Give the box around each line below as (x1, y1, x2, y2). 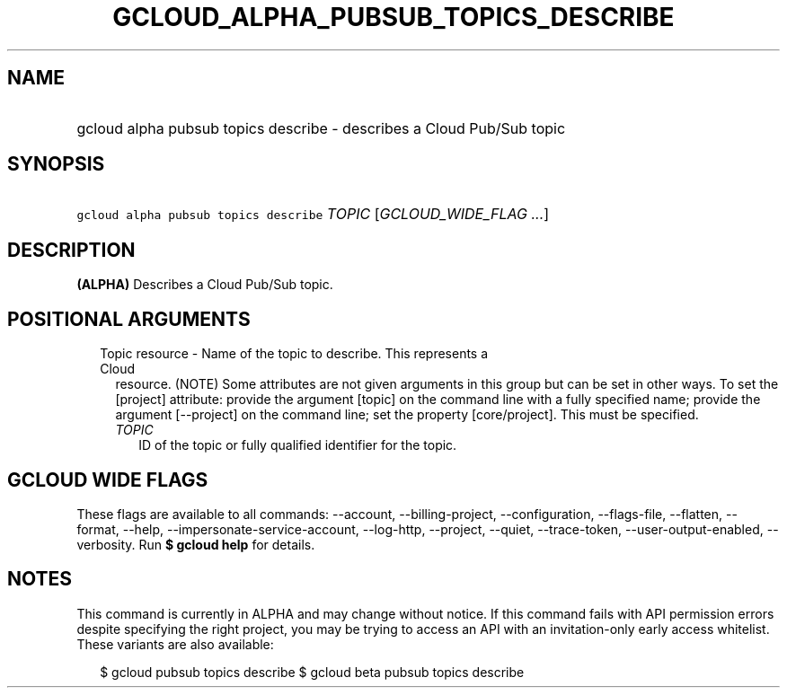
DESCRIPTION (7, 238, 136, 261)
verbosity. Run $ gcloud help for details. (76, 536, 315, 552)
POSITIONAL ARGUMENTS (7, 307, 251, 330)
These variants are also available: (76, 636, 274, 652)
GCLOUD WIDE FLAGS (7, 468, 208, 491)
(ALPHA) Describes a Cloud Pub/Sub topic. (76, 277, 333, 293)
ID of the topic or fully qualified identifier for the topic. (138, 437, 457, 453)
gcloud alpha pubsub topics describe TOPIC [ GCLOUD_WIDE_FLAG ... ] (76, 205, 550, 224)
